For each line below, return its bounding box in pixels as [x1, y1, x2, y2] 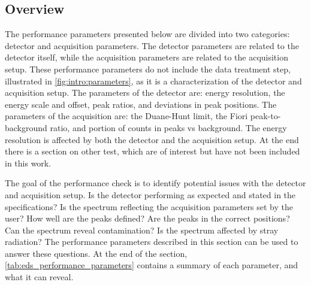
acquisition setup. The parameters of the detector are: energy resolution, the [5, 86, 285, 99]
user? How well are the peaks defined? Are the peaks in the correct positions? [5, 212, 290, 225]
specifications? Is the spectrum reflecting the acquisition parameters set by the [5, 200, 293, 213]
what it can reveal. [5, 271, 74, 283]
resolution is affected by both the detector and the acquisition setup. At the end [5, 133, 299, 145]
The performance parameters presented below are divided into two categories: [5, 28, 290, 40]
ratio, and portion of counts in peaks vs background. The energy [50, 121, 287, 134]
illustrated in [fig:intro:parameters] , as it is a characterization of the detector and [5, 74, 302, 87]
